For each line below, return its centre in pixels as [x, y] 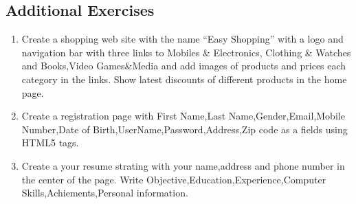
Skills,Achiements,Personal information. [105, 193]
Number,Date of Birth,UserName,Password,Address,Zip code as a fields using [185, 129]
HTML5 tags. [50, 143]
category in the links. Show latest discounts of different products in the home [184, 79]
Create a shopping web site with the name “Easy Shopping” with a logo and [182, 39]
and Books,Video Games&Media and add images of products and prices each [184, 66]
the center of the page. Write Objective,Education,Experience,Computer [174, 179]
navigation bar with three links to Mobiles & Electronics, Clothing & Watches [186, 52]
